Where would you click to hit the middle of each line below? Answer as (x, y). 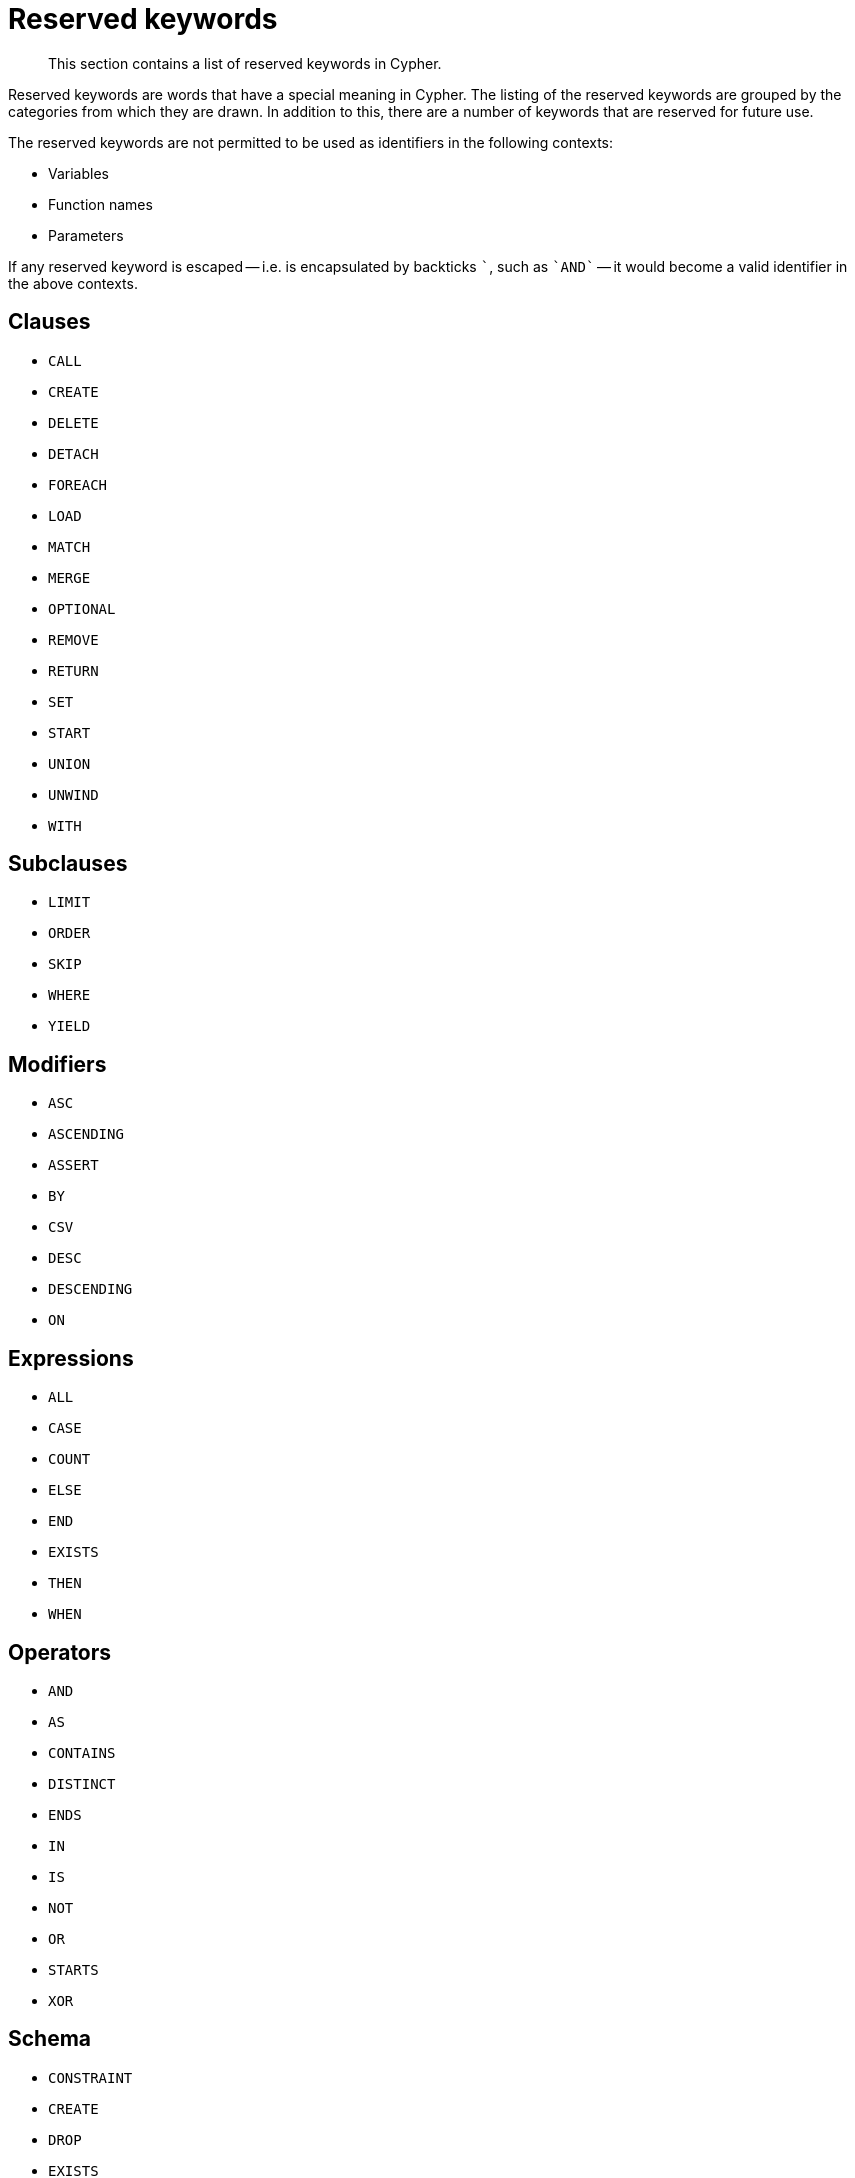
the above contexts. (73, 283)
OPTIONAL (82, 608)
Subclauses (68, 864)
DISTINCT (82, 1783)
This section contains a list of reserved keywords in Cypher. (245, 63)
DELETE (73, 422)
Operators (60, 1652)
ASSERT (73, 1165)
